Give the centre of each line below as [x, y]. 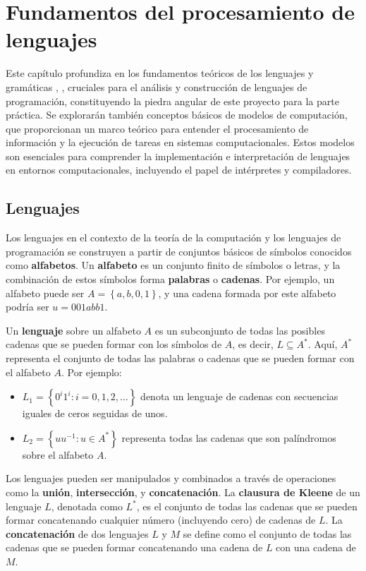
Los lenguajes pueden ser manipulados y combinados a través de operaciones [171, 478]
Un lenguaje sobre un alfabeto [73, 330]
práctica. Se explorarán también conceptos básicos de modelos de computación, [177, 115]
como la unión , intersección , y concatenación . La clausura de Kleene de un [183, 492]
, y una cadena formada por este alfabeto [247, 293]
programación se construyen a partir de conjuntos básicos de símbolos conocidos [179, 251]
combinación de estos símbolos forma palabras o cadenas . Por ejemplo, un [170, 279]
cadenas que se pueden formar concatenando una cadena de [134, 547]
